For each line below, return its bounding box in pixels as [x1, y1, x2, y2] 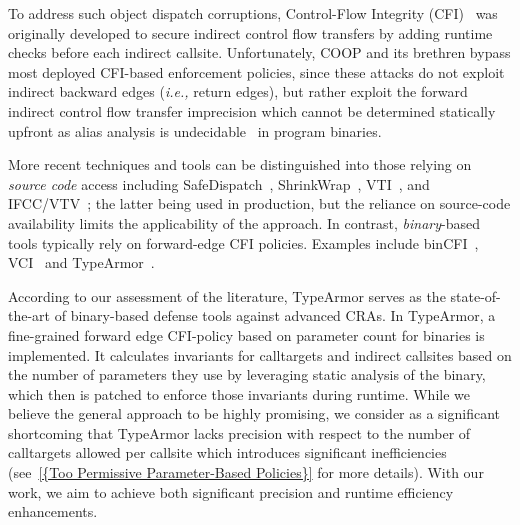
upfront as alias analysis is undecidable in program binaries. [8, 120, 382, 141]
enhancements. [8, 501, 98, 522]
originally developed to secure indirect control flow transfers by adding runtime [8, 22, 493, 43]
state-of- [450, 285, 501, 306]
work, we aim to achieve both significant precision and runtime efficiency [8, 481, 454, 502]
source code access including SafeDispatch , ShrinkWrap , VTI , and [8, 173, 430, 194]
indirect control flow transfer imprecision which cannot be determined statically [8, 100, 496, 121]
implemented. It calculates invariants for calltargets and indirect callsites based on [8, 344, 512, 365]
